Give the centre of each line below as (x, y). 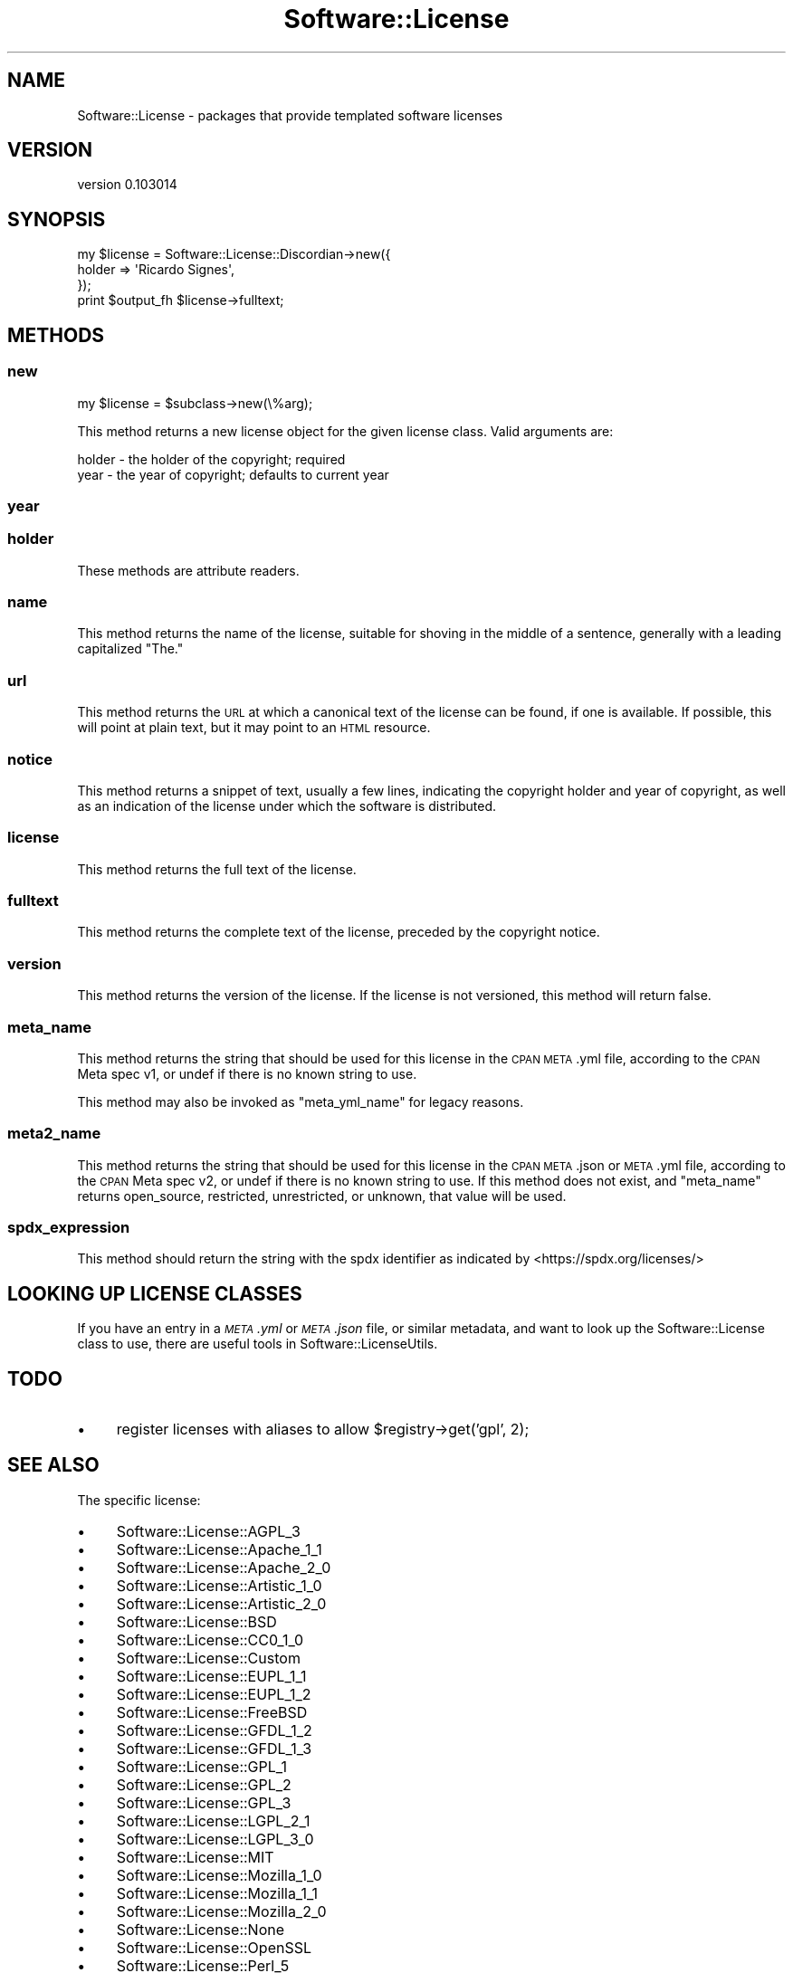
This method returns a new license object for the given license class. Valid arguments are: (345, 431)
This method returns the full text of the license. (217, 869)
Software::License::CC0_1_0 (210, 1639)
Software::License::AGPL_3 (208, 1531)
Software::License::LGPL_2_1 (213, 1820)
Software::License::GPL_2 (204, 1784)
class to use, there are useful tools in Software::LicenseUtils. (258, 1344)
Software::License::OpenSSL (214, 1947)
